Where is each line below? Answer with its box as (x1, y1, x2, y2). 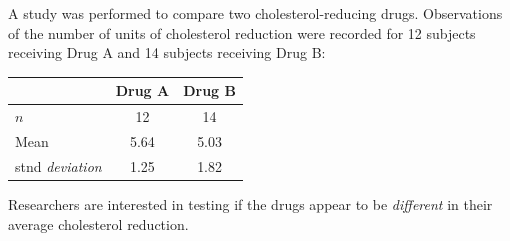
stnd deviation (15, 155, 102, 176)
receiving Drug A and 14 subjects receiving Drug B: (8, 42, 326, 63)
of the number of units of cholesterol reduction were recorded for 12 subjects (8, 22, 476, 43)
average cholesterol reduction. (8, 213, 189, 234)
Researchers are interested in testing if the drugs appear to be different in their (8, 193, 493, 214)
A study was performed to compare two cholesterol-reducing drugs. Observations (8, 3, 503, 23)
